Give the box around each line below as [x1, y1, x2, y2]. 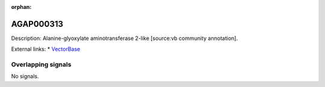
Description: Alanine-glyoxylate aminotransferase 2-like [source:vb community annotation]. [11, 35, 238, 42]
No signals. [11, 73, 39, 80]
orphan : [11, 4, 32, 10]
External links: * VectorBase [11, 45, 81, 53]
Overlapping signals [11, 60, 72, 69]
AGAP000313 [11, 18, 63, 29]
